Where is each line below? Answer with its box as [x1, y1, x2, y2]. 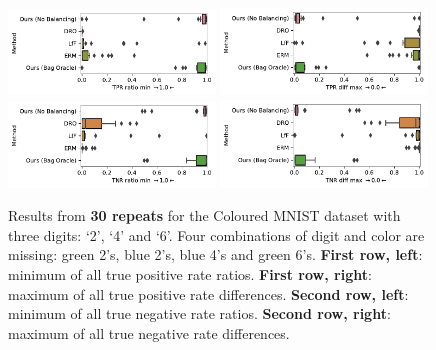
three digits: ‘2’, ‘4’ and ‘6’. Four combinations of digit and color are [8, 224, 425, 245]
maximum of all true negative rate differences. [8, 322, 290, 343]
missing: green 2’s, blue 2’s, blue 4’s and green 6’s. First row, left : [8, 244, 423, 265]
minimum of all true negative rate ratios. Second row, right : [8, 303, 391, 324]
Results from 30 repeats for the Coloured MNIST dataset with [8, 205, 401, 226]
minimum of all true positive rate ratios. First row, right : [8, 263, 372, 284]
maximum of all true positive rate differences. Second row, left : [8, 283, 409, 304]
